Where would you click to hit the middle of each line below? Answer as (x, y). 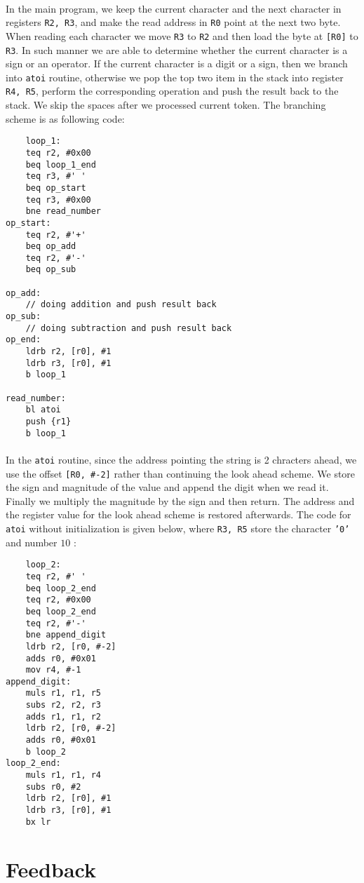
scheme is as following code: (65, 118)
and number (32, 542)
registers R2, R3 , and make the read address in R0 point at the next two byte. (173, 22)
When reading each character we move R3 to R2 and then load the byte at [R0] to (182, 35)
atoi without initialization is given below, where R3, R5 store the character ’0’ (178, 528)
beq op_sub (51, 270)
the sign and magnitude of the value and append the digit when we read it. (167, 487)
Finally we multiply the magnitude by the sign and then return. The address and (180, 500)
